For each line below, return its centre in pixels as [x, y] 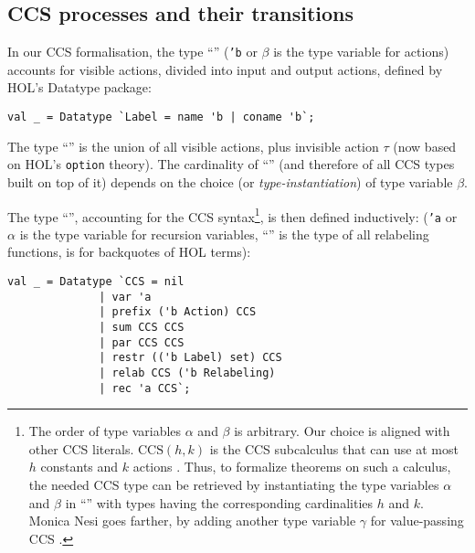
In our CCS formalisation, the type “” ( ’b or [132, 52]
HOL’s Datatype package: [79, 87]
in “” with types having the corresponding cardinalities [219, 502]
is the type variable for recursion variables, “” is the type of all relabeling [224, 234]
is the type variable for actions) [361, 52]
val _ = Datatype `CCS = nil [96, 282]
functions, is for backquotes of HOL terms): [129, 252]
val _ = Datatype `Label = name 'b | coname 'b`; [161, 117]
